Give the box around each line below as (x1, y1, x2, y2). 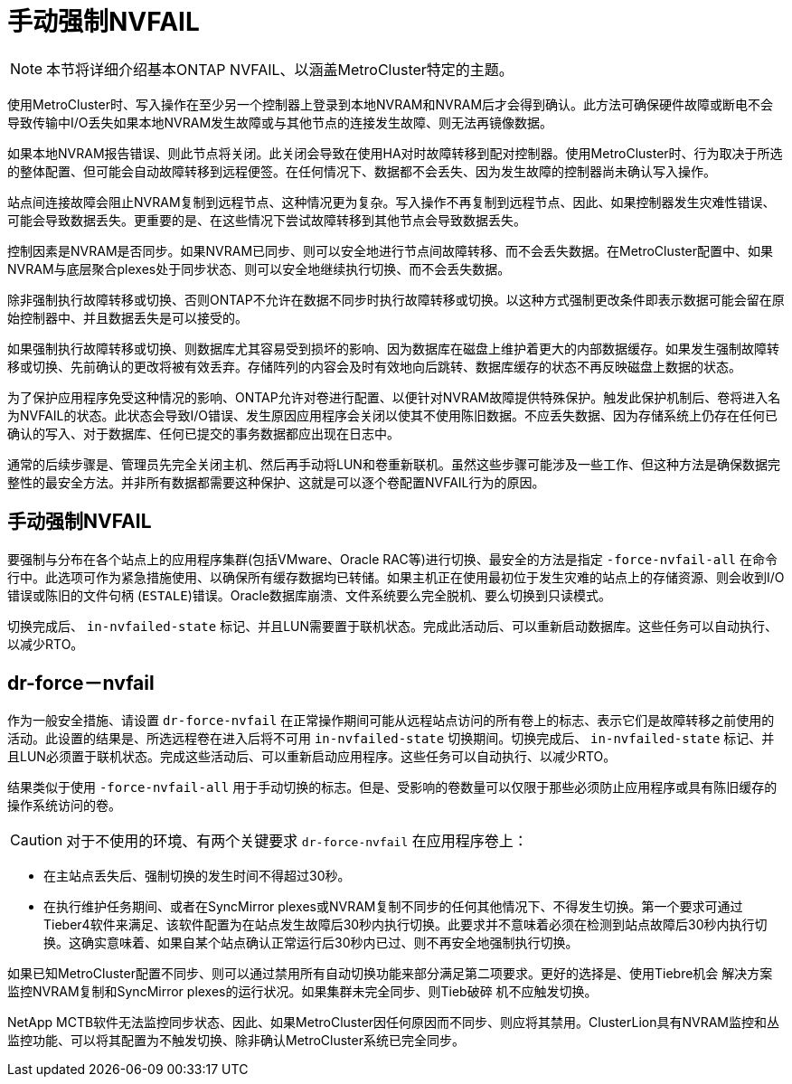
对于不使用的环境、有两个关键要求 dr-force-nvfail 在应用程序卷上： (66, 832, 528, 851)
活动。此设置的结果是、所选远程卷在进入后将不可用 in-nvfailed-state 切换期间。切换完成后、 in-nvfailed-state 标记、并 (7, 731, 775, 747)
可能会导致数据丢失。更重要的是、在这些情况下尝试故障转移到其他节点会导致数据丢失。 (7, 212, 526, 228)
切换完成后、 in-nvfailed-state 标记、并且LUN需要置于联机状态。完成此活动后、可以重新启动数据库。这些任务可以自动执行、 (7, 617, 778, 634)
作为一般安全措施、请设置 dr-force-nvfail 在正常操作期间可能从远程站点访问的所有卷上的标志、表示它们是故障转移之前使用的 (7, 712, 775, 729)
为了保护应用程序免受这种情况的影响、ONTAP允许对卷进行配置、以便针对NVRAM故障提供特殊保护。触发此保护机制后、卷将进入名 (7, 389, 781, 405)
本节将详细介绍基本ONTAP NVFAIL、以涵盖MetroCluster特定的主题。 (46, 60, 514, 79)
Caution (10, 831, 63, 850)
